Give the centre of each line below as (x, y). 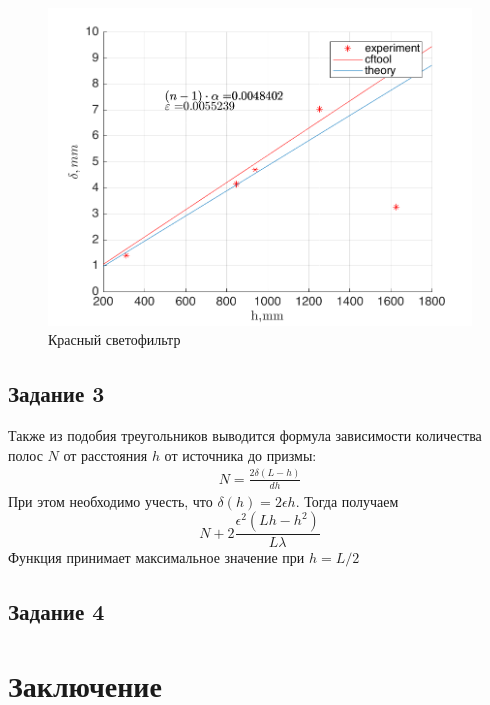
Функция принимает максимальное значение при (156, 557)
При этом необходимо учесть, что (110, 500)
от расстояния (105, 454)
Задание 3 (56, 393)
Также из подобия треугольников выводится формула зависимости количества (245, 435)
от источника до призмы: (240, 454)
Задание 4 (56, 611)
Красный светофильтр (114, 339)
